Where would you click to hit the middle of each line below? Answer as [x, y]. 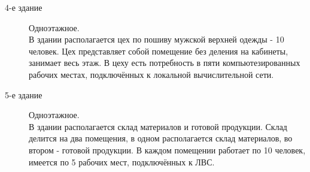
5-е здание [24, 94]
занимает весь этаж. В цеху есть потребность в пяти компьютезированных [165, 63]
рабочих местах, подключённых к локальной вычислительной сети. [151, 74]
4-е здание [24, 7]
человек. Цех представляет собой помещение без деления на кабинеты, [159, 51]
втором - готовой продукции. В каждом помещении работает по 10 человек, [167, 150]
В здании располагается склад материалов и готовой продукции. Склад [158, 126]
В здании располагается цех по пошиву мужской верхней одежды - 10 [156, 39]
